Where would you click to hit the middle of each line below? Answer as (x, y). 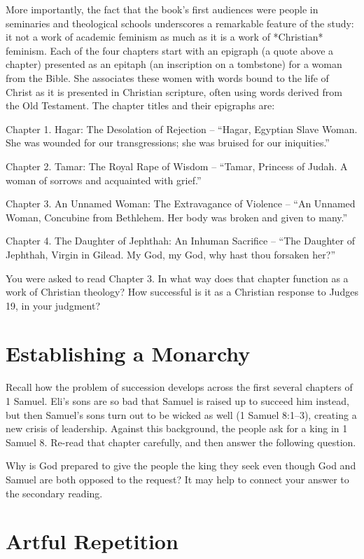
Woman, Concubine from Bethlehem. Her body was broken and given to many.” (177, 217)
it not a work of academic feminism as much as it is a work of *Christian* (164, 37)
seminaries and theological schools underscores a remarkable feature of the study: (180, 23)
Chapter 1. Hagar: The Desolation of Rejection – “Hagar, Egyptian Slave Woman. (182, 129)
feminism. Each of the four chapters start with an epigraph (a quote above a (170, 50)
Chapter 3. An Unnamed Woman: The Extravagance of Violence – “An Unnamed (181, 203)
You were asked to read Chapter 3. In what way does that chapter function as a (177, 278)
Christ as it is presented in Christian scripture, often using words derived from (174, 91)
